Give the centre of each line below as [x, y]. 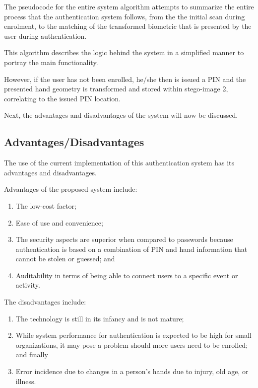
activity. [28, 285]
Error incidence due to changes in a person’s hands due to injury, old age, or [132, 371]
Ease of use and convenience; [59, 222]
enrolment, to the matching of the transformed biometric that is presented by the [128, 26]
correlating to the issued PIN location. [62, 98]
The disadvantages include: [45, 302]
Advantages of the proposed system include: [71, 189]
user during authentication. [45, 36]
